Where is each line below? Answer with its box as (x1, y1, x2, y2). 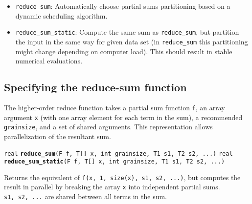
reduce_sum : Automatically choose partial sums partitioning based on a (15, 1, 230, 11)
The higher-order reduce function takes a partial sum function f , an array (4, 102, 225, 112)
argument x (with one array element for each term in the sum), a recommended (4, 112, 243, 122)
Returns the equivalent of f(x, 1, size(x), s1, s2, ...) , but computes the (4, 172, 241, 182)
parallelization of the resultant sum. (4, 131, 111, 141)
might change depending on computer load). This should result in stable (15, 46, 232, 56)
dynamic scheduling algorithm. (15, 10, 108, 20)
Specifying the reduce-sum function (4, 80, 187, 95)
